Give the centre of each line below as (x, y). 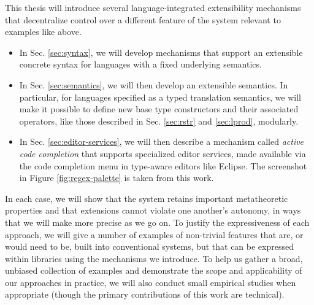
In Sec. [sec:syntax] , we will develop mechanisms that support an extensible (161, 52)
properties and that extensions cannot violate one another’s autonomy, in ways (153, 210)
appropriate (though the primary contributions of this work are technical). (145, 294)
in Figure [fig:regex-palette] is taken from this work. (117, 178)
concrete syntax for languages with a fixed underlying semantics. (140, 64)
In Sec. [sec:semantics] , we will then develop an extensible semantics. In (154, 84)
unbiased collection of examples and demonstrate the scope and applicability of (154, 270)
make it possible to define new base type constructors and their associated (159, 109)
